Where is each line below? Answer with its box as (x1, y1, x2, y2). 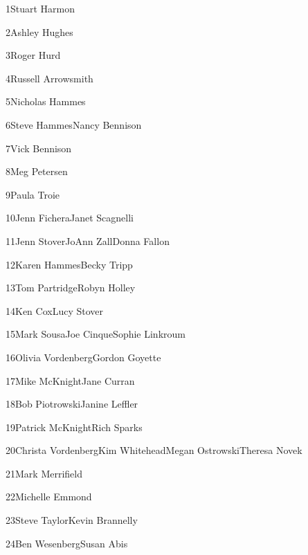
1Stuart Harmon (6, 1, 75, 15)
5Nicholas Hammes (6, 94, 86, 109)
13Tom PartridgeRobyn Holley (6, 280, 136, 295)
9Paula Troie (6, 187, 60, 201)
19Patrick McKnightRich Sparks (6, 419, 143, 434)
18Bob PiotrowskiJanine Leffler (6, 397, 138, 411)
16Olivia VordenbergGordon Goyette (6, 349, 161, 364)
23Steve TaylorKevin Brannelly (6, 513, 138, 527)
